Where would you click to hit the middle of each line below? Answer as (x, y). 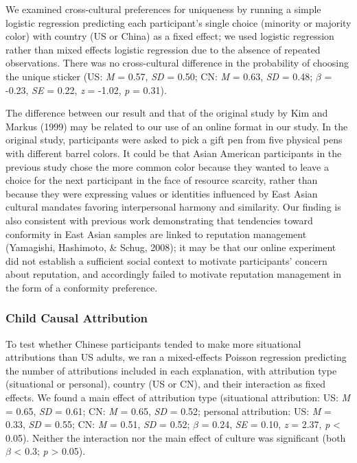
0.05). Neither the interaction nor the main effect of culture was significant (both (176, 437)
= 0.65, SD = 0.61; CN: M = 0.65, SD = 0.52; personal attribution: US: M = (169, 411)
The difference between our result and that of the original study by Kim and (167, 113)
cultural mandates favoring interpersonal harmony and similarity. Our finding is (173, 207)
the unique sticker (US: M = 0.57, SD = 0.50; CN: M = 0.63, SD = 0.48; (159, 76)
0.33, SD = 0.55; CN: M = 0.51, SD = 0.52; (98, 424)
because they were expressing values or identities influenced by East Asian (162, 193)
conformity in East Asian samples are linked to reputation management (156, 234)
